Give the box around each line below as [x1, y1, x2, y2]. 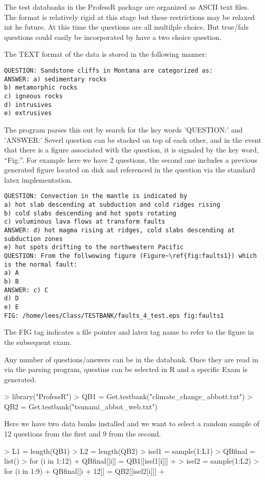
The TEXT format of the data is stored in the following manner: [4, 49, 207, 59]
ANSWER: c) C [4, 286, 48, 294]
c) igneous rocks [4, 92, 63, 100]
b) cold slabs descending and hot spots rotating [4, 209, 176, 217]
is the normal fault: [4, 260, 78, 268]
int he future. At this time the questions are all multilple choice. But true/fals [4, 21, 249, 32]
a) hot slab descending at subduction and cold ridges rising [4, 201, 220, 209]
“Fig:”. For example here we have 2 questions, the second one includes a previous [4, 154, 258, 165]
